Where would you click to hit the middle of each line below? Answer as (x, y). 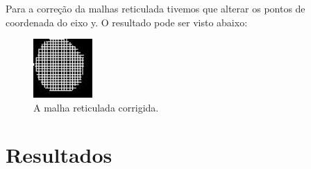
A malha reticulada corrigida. (96, 107)
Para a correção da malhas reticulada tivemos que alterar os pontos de (155, 8)
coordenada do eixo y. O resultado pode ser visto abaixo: (127, 22)
